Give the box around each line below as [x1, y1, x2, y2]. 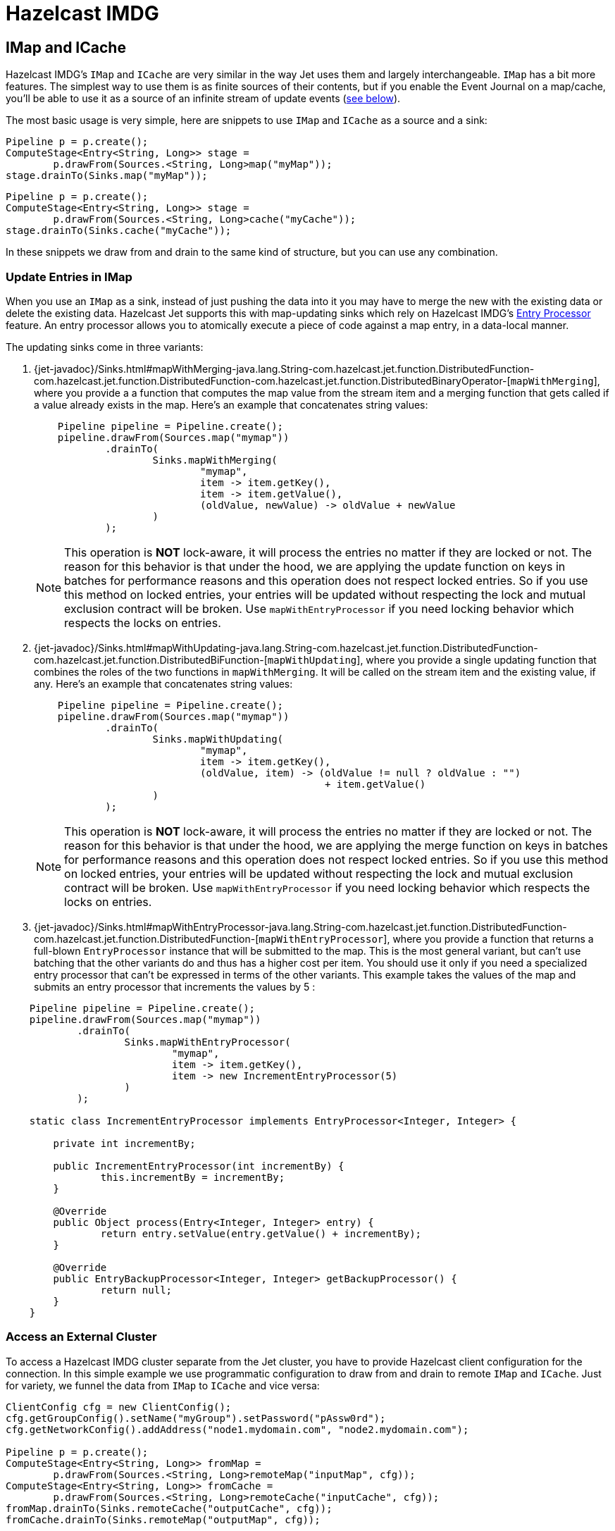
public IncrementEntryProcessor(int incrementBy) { [53, 1160, 344, 1172]
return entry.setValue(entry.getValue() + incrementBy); [100, 1227, 422, 1239]
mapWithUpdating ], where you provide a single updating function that [267, 653, 597, 666]
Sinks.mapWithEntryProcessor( [124, 1036, 291, 1048]
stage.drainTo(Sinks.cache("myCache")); [6, 225, 232, 237]
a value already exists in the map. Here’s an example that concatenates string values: [34, 398, 428, 411]
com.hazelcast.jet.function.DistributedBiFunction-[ [34, 653, 268, 666]
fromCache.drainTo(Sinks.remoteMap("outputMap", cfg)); [6, 1513, 321, 1525]
